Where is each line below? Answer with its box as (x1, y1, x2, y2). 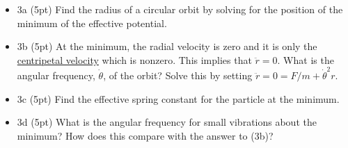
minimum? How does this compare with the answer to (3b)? (17, 128, 274, 142)
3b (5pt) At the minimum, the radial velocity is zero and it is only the (17, 39, 317, 54)
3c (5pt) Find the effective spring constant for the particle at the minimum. (17, 91, 340, 106)
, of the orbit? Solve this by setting (103, 68, 253, 83)
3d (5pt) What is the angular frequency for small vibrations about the (17, 115, 317, 129)
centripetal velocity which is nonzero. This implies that (17, 52, 252, 67)
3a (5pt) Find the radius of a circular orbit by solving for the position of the (17, 2, 343, 16)
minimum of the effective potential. (17, 15, 167, 30)
